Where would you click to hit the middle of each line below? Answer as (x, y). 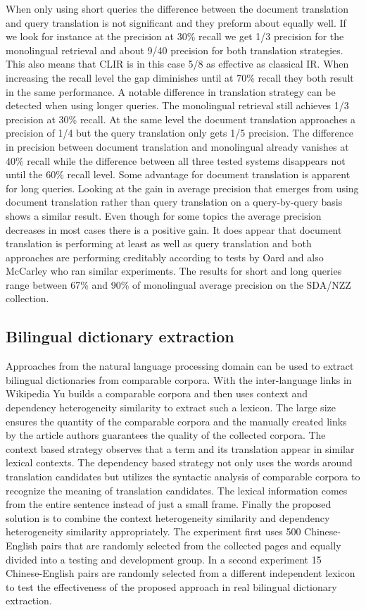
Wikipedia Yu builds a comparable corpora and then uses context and (157, 393)
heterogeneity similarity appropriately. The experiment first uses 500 (153, 531)
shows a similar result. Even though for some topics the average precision (164, 215)
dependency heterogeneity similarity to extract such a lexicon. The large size (171, 407)
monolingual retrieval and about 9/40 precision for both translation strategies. (175, 50)
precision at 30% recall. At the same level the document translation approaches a (181, 119)
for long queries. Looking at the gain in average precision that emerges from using (182, 188)
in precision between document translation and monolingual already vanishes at (177, 146)
